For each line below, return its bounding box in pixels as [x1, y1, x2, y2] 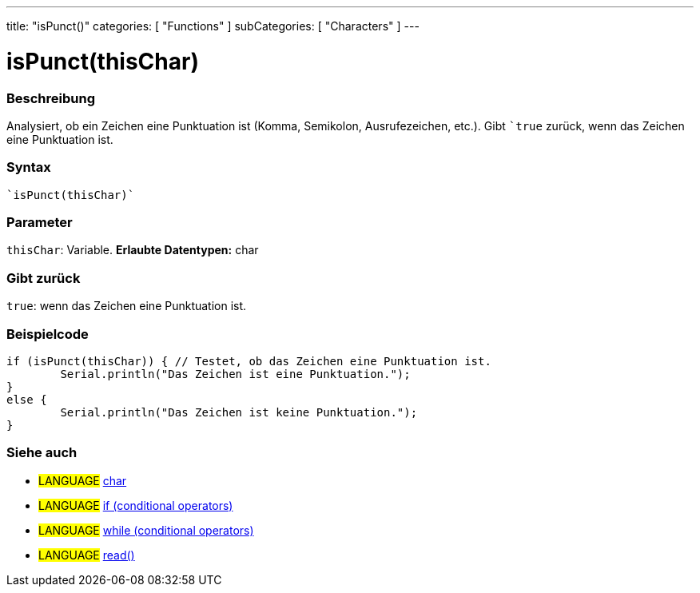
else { [6, 392, 47, 406]
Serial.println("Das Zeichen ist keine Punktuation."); [60, 405, 418, 419]
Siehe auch [6, 444, 78, 461]
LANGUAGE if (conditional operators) [38, 498, 233, 512]
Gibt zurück [6, 269, 81, 286]
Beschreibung [6, 90, 96, 106]
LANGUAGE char [38, 473, 127, 488]
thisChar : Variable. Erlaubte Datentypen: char [6, 243, 259, 257]
